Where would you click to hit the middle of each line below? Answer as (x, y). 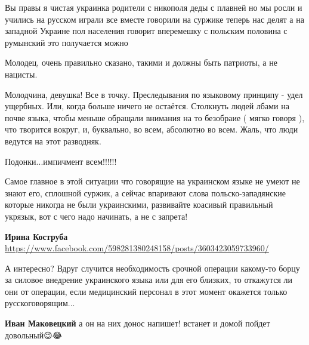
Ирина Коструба (36, 236)
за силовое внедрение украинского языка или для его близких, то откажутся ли (149, 280)
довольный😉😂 (34, 335)
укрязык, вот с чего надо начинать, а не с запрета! (96, 216)
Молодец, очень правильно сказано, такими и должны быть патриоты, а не (141, 62)
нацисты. (21, 74)
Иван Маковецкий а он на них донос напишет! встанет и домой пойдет (137, 323)
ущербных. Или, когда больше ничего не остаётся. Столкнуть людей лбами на (147, 106)
